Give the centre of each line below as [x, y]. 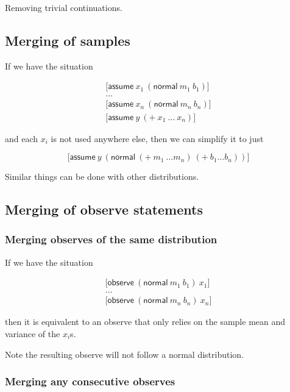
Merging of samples [68, 40]
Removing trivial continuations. [64, 7]
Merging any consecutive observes [90, 381]
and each [22, 138]
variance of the [33, 333]
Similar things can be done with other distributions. [102, 176]
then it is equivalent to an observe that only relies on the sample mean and [145, 322]
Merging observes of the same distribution [111, 239]
